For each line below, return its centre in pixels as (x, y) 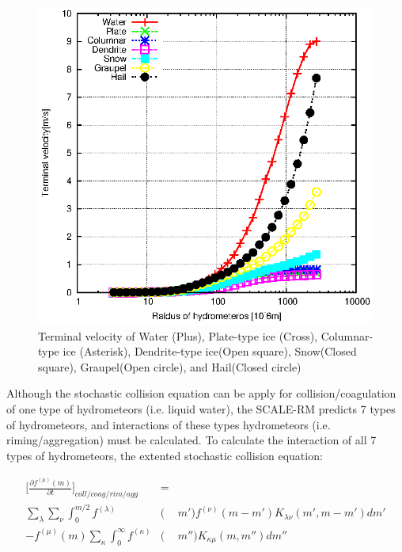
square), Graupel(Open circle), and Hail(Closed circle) (170, 366)
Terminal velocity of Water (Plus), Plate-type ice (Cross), (178, 335)
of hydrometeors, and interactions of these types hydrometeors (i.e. (169, 424)
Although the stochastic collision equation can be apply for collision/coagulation (201, 393)
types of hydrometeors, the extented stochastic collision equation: (165, 455)
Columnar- (347, 335)
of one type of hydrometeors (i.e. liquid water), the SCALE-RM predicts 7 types (201, 409)
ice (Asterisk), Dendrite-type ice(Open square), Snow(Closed (210, 351)
